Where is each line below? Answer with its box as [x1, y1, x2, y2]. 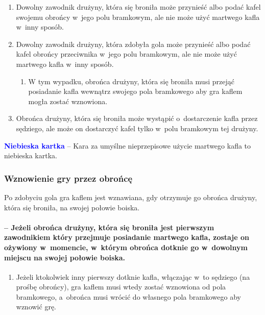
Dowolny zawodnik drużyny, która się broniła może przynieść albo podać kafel [16, 2, 261, 12]
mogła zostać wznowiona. [28, 95, 108, 106]
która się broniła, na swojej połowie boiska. [4, 202, 140, 212]
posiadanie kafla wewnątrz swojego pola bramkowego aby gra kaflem [28, 86, 243, 96]
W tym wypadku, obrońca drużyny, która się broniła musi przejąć [28, 76, 234, 86]
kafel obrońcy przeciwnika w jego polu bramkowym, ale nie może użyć [16, 49, 237, 59]
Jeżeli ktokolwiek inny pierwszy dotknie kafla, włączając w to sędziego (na [16, 271, 250, 282]
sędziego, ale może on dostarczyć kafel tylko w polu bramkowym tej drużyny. [16, 123, 258, 133]
